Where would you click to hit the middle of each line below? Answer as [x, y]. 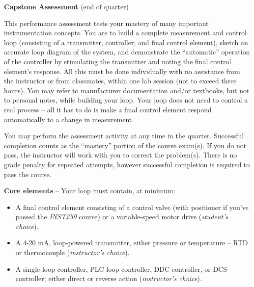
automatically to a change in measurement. [69, 119]
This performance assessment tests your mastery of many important [106, 23]
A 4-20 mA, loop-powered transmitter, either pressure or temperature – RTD [132, 243]
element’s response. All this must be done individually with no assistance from [122, 71]
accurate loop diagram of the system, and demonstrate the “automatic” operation [127, 52]
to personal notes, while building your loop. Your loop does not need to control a [126, 100]
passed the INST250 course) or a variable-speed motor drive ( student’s [122, 217]
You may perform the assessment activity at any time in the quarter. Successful [124, 136]
